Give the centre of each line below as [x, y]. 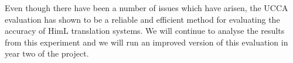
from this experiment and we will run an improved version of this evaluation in [146, 42]
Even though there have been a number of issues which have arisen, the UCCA [146, 8]
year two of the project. [47, 53]
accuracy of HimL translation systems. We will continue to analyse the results [145, 31]
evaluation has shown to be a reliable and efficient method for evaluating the [142, 19]
